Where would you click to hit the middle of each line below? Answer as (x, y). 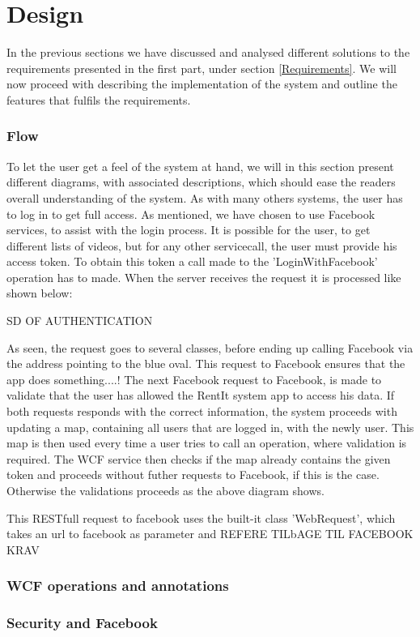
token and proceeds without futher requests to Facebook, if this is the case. (193, 475)
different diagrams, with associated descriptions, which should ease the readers (201, 182)
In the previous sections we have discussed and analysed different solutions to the (208, 52)
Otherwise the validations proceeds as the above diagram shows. (165, 490)
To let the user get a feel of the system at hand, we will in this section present (200, 166)
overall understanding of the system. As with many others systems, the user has (205, 197)
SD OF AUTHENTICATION (80, 321)
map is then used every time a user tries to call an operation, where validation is (207, 443)
